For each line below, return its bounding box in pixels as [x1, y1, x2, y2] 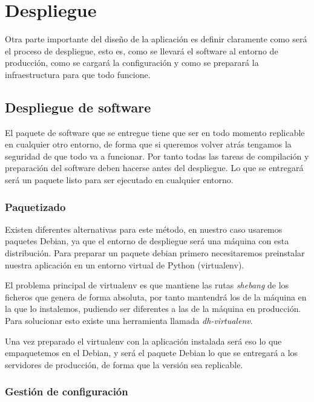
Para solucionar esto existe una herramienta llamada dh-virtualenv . [5, 314, 253, 327]
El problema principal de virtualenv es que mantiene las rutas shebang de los [5, 279, 289, 291]
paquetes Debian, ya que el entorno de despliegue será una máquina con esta [5, 235, 289, 247]
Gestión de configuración [5, 384, 128, 399]
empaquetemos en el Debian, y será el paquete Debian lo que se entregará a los [5, 346, 298, 359]
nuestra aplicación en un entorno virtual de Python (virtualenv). [5, 258, 244, 271]
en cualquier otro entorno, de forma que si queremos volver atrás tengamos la [5, 138, 292, 151]
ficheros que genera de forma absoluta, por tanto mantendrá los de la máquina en [5, 290, 307, 303]
